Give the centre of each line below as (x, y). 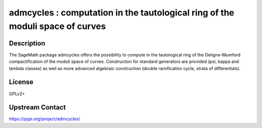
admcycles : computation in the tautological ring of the (122, 13)
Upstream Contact (37, 107)
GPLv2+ (17, 94)
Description (27, 43)
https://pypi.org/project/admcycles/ (44, 119)
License (21, 82)
